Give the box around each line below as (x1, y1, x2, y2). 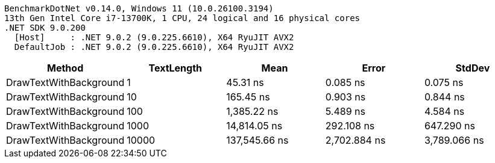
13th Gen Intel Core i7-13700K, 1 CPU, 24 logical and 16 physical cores (4, 13, 361, 23)
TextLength (148, 62, 203, 74)
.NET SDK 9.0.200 (4, 23, 86, 32)
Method (47, 62, 84, 74)
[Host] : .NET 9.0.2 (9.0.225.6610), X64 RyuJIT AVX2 (14, 32, 294, 42)
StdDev (455, 62, 490, 74)
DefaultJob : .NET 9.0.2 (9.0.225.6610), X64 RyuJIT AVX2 (14, 42, 294, 52)
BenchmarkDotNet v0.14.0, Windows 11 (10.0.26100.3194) (4, 4, 274, 13)
